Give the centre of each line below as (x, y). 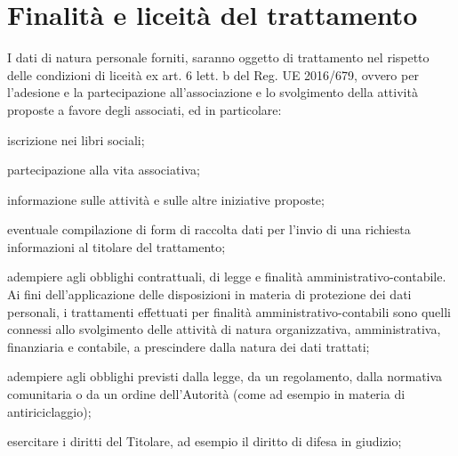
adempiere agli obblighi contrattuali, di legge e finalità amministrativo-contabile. (227, 277)
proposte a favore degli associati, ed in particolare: (145, 109)
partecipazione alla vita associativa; (104, 170)
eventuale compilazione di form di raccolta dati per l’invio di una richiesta (209, 229)
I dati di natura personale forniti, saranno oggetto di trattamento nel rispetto (218, 57)
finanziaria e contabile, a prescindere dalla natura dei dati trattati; (189, 346)
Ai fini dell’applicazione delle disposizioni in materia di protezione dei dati (209, 294)
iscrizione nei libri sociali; (76, 139)
